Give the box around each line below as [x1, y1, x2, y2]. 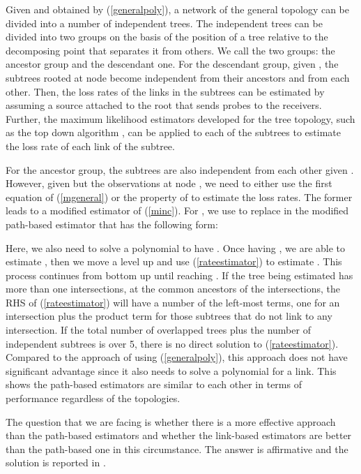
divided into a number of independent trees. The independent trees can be [6, 15, 323, 30]
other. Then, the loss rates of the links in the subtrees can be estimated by [6, 84, 325, 98]
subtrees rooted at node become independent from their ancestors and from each [6, 70, 350, 84]
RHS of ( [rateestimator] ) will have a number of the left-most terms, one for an [6, 295, 340, 309]
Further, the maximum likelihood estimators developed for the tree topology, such [6, 111, 355, 126]
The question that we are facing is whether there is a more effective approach [6, 414, 336, 429]
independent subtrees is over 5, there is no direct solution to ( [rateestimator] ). [6, 336, 339, 350]
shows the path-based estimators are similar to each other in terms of [6, 377, 302, 392]
